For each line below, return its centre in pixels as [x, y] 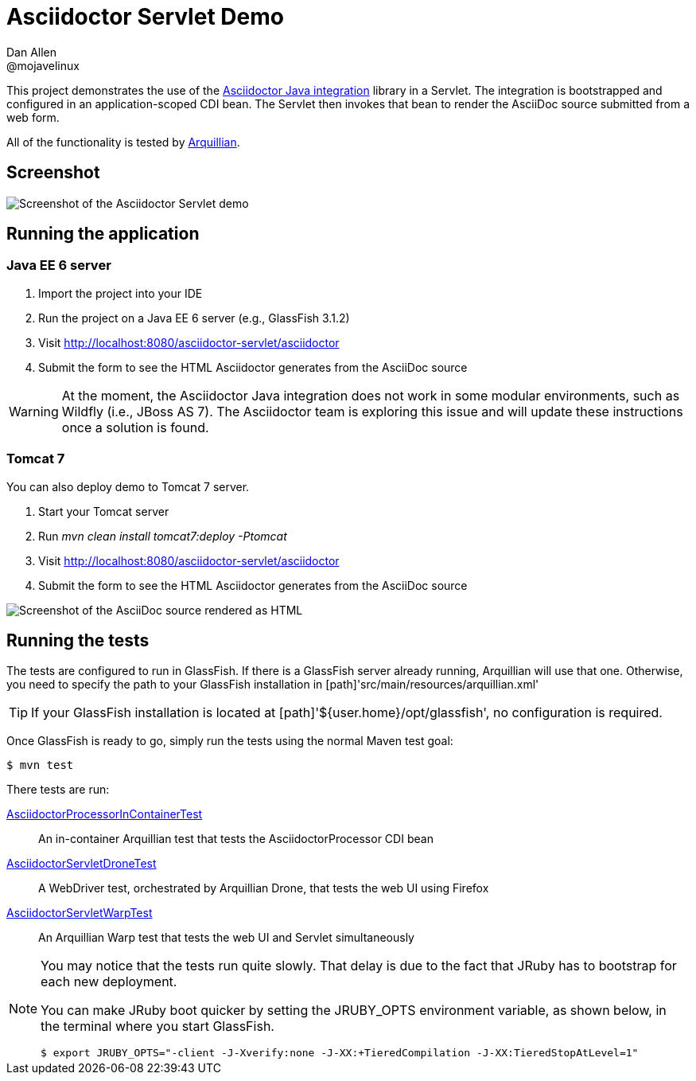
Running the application [103, 234]
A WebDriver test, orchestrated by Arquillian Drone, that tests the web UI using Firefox [264, 888]
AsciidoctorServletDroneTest [82, 864]
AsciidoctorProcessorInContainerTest [105, 814]
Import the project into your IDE [121, 293]
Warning [34, 411]
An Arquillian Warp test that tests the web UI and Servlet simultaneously [226, 938]
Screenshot [53, 173]
